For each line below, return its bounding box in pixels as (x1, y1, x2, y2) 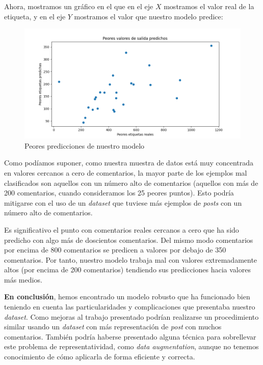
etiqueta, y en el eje (4, 11, 66, 21)
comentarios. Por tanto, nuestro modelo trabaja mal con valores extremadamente (4, 254, 257, 265)
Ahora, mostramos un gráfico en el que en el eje (4, 1, 153, 11)
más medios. (4, 274, 42, 285)
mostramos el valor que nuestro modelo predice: (74, 11, 223, 21)
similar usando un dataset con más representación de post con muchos (4, 321, 222, 332)
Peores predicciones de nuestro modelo (24, 140, 145, 151)
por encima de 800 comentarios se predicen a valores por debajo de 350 (4, 244, 226, 255)
